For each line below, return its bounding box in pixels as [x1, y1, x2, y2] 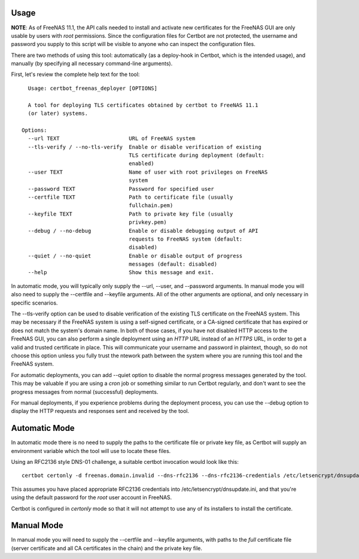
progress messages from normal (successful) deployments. [11, 388, 159, 395]
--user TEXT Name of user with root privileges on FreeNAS [28, 168, 268, 175]
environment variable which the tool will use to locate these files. [11, 447, 171, 454]
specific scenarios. [11, 299, 58, 306]
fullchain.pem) [129, 202, 174, 209]
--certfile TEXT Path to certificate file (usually [28, 193, 233, 200]
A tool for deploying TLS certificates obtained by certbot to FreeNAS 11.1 [28, 102, 258, 108]
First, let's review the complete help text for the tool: [11, 71, 140, 78]
